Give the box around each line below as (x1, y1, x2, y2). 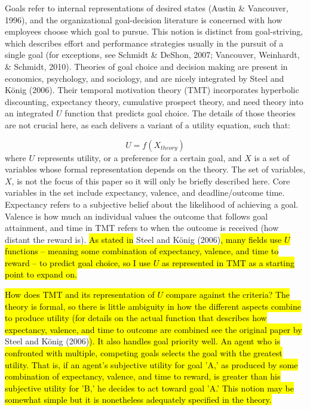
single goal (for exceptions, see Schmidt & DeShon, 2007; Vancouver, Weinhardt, (5, 48, 300, 61)
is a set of (254, 151, 290, 164)
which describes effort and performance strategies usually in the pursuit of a (5, 36, 284, 49)
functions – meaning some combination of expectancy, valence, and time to (5, 245, 279, 257)
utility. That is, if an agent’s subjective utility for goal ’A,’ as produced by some (5, 358, 298, 371)
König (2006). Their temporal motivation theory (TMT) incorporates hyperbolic (5, 84, 299, 96)
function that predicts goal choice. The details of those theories (65, 107, 296, 119)
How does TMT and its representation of (5, 288, 155, 301)
